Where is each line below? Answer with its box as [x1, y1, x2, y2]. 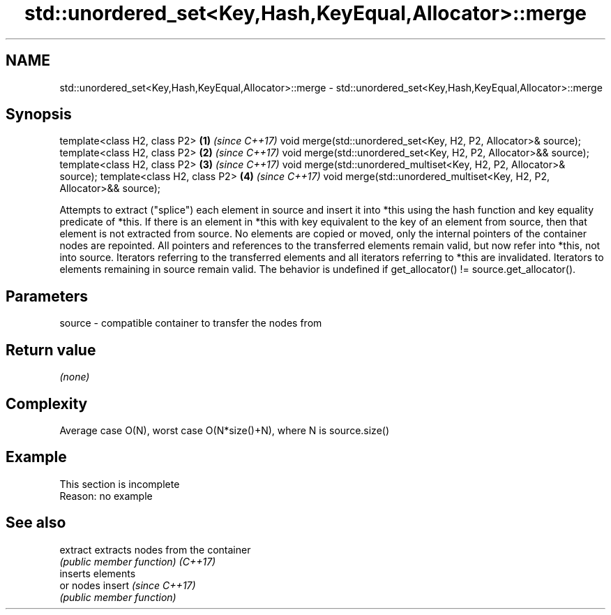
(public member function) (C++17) [59, 555, 216, 568]
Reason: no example [59, 489, 153, 502]
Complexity [6, 394, 88, 413]
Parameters [6, 287, 88, 305]
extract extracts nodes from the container [59, 543, 251, 556]
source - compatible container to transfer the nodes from [59, 317, 322, 329]
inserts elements [59, 567, 136, 579]
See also [6, 514, 66, 532]
